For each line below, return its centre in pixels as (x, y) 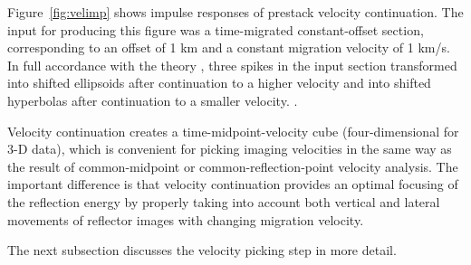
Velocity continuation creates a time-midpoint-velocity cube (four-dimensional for (233, 131)
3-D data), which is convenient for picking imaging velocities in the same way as (230, 149)
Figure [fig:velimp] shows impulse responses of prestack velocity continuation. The (235, 12)
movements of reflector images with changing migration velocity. (186, 219)
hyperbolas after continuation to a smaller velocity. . (153, 100)
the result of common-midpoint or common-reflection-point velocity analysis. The (233, 166)
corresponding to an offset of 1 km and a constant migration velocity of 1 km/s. (229, 47)
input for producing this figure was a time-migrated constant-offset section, (216, 29)
